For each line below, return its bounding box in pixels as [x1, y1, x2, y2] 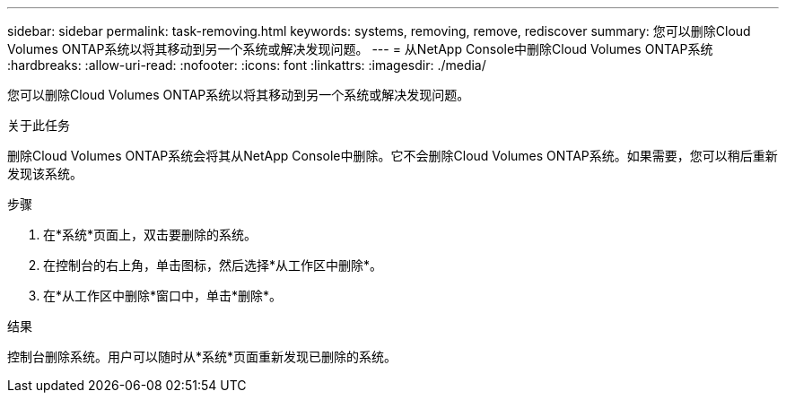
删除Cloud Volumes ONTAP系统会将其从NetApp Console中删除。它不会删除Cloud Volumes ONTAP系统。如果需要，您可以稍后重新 [7, 148, 778, 163]
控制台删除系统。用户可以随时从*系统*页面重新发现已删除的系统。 [7, 349, 397, 364]
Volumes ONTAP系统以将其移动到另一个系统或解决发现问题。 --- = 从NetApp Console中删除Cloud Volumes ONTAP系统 [7, 41, 713, 57]
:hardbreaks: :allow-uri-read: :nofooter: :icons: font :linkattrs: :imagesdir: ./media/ [7, 57, 486, 73]
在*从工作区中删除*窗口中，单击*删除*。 [43, 288, 283, 303]
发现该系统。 [7, 166, 83, 181]
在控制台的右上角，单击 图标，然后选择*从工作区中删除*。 [43, 257, 383, 273]
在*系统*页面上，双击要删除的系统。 [43, 227, 258, 242]
